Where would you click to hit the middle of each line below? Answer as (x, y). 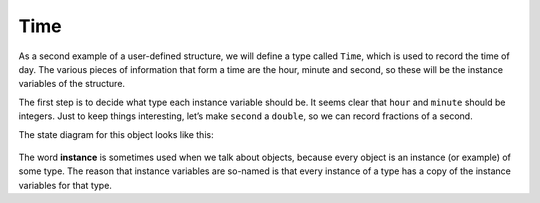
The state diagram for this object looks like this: (116, 134)
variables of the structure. (71, 84)
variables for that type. (65, 185)
